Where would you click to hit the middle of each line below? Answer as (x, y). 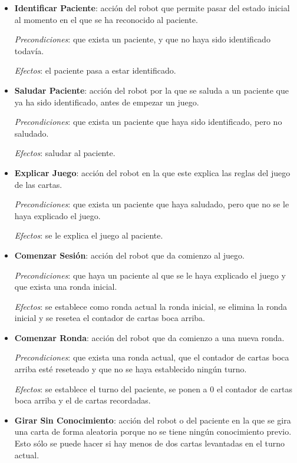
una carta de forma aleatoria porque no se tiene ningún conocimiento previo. (153, 431)
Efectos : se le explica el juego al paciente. (89, 235)
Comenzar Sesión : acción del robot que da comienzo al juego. (129, 255)
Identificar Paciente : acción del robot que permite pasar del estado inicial (152, 8)
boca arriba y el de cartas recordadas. (82, 400)
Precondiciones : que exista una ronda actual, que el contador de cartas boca (152, 357)
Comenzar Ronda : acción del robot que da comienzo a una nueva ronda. (149, 337)
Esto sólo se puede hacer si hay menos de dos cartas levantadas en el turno (149, 443)
